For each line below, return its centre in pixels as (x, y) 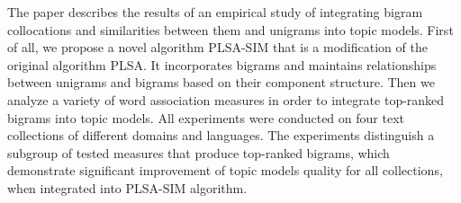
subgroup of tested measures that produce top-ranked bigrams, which (199, 152)
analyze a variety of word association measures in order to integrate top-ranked (226, 99)
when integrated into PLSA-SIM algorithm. (127, 187)
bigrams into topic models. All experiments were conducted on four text (206, 117)
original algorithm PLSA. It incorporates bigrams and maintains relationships (222, 64)
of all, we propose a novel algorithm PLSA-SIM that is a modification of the (217, 47)
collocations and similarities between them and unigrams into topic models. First (230, 29)
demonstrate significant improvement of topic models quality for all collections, (225, 170)
